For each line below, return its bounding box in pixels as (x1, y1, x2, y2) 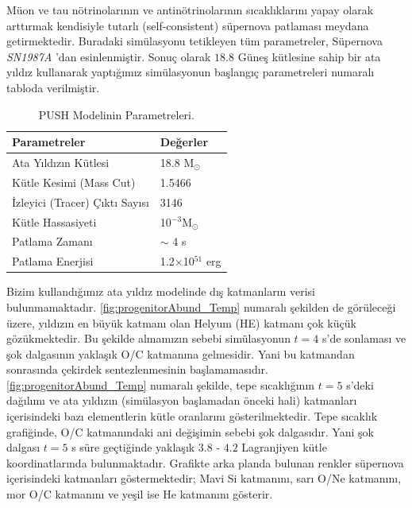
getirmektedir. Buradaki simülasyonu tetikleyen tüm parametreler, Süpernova (6, 33, 383, 49)
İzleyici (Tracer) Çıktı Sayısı (12, 193, 149, 210)
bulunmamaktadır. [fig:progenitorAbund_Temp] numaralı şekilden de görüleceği (6, 298, 396, 315)
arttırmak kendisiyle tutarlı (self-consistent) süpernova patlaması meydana (6, 17, 369, 33)
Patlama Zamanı (12, 233, 93, 250)
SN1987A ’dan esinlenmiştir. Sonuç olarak (6, 48, 211, 64)
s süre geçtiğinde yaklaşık (71, 439, 195, 456)
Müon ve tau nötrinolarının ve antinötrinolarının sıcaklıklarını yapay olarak (6, 2, 374, 17)
